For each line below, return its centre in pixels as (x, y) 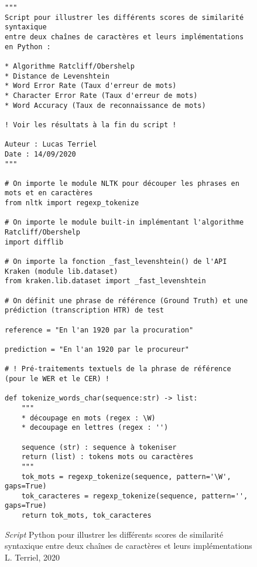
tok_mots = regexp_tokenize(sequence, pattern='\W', (126, 476)
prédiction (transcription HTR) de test (85, 310)
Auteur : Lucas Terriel (51, 145)
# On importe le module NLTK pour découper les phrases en (122, 183)
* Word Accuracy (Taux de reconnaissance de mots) (105, 105)
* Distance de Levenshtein (57, 76)
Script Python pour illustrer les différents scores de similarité (114, 534)
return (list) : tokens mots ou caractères (107, 457)
